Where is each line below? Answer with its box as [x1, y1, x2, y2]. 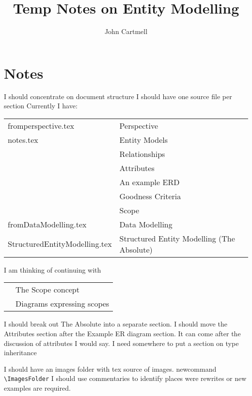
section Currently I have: [4, 101, 78, 111]
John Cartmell [104, 26, 148, 36]
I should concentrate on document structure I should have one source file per [4, 91, 232, 101]
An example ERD [119, 176, 180, 188]
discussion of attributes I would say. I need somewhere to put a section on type [4, 338, 239, 348]
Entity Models [119, 134, 168, 145]
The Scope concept [16, 284, 79, 295]
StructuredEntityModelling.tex [8, 238, 112, 250]
